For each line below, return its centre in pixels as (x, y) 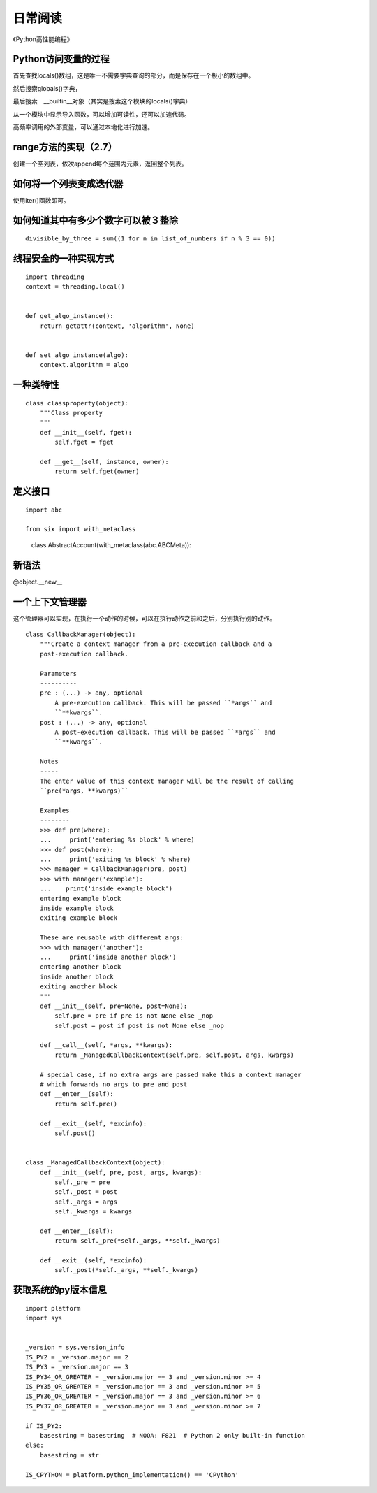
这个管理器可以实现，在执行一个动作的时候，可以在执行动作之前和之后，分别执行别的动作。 (144, 618)
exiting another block (79, 987)
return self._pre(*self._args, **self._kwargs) (138, 1241)
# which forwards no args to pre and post (113, 1084)
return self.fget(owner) (97, 471)
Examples (54, 810)
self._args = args (86, 1202)
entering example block (80, 899)
